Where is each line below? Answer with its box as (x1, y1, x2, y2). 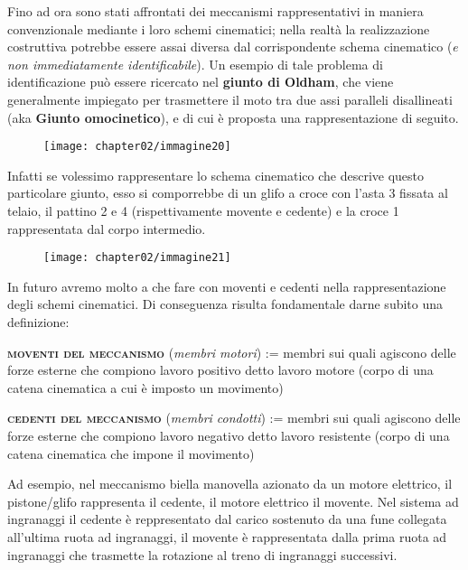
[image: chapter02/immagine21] (43, 251, 231, 265)
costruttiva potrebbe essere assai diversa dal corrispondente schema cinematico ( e (7, 37, 458, 56)
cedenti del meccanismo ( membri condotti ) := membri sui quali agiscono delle (7, 408, 461, 427)
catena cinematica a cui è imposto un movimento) (7, 378, 284, 397)
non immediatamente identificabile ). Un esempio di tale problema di (7, 54, 383, 73)
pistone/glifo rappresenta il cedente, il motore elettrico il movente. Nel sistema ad (7, 491, 459, 510)
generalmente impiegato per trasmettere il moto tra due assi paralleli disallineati (7, 89, 453, 108)
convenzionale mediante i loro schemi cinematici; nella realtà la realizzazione (7, 19, 430, 38)
